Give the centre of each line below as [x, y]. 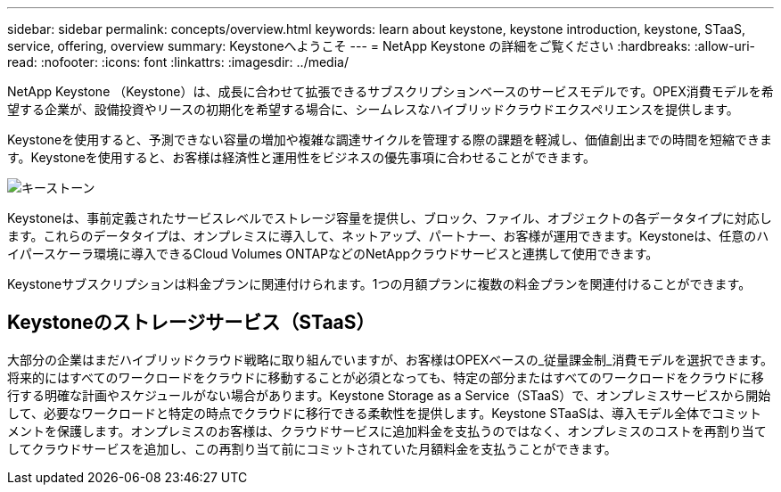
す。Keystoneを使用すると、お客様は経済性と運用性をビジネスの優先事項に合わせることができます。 [301, 157]
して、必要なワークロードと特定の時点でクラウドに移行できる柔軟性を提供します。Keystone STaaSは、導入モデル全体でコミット [385, 413]
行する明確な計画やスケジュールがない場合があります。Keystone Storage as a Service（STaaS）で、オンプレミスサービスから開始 [389, 395]
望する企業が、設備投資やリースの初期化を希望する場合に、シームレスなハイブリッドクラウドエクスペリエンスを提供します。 [373, 109]
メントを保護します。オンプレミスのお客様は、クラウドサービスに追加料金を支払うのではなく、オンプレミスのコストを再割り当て [387, 430]
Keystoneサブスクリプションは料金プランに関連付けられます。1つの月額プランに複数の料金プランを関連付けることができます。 [379, 284]
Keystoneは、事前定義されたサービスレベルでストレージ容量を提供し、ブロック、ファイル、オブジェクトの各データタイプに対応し [390, 218]
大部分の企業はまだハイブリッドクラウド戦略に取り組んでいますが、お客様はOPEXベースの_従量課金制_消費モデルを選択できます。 [390, 359]
